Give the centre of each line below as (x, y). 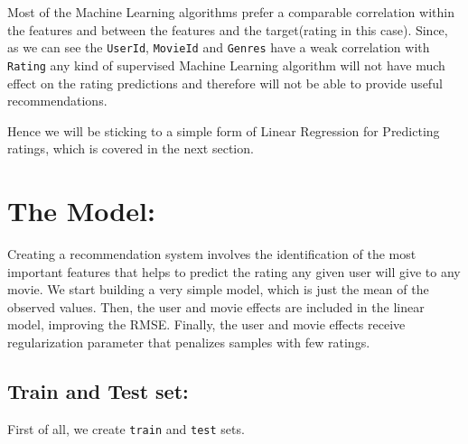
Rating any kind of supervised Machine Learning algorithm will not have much (226, 65)
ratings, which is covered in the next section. (131, 148)
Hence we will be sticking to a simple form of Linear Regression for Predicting (224, 130)
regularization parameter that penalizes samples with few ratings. (189, 342)
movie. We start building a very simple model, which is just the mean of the (218, 289)
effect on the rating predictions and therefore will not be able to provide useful (225, 83)
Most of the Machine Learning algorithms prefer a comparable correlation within (231, 12)
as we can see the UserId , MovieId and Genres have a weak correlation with (219, 47)
